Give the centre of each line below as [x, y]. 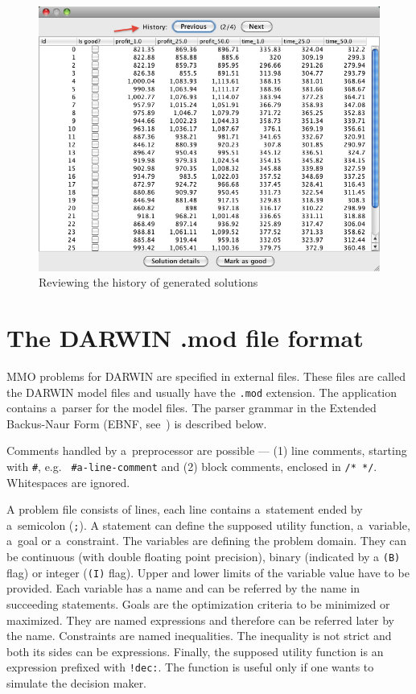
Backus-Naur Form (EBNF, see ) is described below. [137, 423]
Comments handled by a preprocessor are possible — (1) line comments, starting [207, 450]
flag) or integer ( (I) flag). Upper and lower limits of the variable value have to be [208, 572]
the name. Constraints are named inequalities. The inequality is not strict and [199, 636]
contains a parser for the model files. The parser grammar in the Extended [192, 408]
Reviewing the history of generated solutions [148, 282]
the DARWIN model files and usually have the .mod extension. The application [202, 392]
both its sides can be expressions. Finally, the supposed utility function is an [195, 651]
